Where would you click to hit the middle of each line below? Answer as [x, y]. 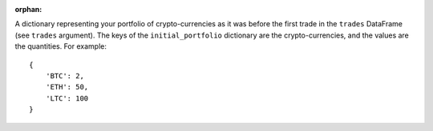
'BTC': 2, [65, 75]
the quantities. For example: [61, 46]
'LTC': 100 [67, 98]
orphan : [28, 9]
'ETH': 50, [67, 87]
